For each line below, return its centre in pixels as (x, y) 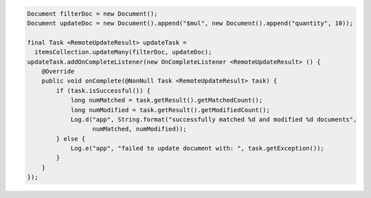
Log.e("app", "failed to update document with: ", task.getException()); (197, 148)
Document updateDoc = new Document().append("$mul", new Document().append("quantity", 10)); (190, 23)
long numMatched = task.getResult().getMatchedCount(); (167, 100)
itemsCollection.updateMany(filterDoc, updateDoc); (123, 52)
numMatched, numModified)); (139, 129)
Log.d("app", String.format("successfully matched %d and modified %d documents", (214, 119)
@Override (58, 71)
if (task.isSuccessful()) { (103, 90)
